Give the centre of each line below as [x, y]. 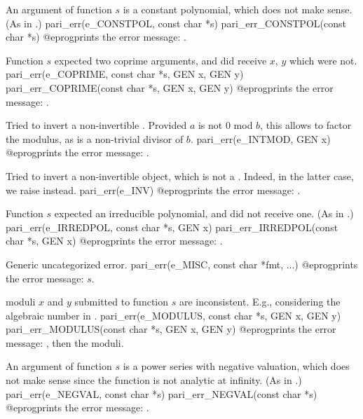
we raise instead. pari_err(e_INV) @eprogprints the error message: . [153, 190]
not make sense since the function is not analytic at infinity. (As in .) [154, 380]
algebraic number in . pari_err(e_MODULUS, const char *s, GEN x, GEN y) [173, 315]
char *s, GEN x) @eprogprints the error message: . [114, 241]
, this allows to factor [306, 125]
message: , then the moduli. [65, 342]
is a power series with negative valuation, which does [236, 366]
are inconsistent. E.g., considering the [260, 302]
